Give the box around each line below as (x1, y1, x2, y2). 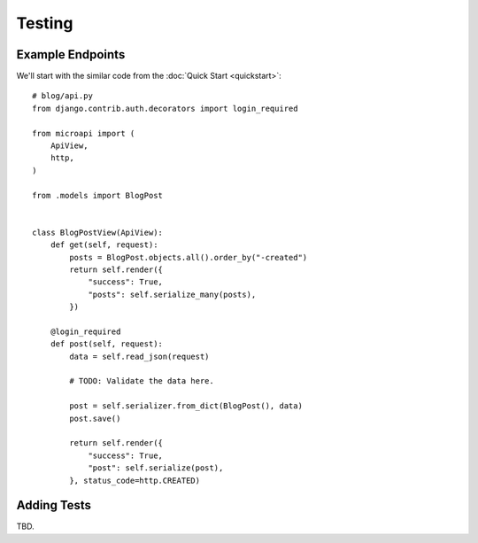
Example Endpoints (16, 47, 126, 62)
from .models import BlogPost (32, 190, 164, 200)
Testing (16, 13, 73, 33)
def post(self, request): (50, 339, 164, 349)
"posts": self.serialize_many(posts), (88, 289, 257, 299)
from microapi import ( (32, 128, 135, 138)
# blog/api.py (32, 91, 93, 101)
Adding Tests (16, 498, 92, 513)
